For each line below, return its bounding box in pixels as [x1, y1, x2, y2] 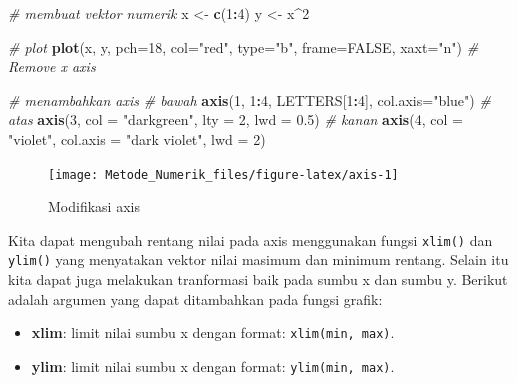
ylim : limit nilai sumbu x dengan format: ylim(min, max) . [31, 355, 395, 376]
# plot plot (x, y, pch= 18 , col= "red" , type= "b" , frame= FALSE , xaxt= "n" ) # [8, 36, 479, 57]
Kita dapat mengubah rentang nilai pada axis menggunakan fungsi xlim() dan [8, 229, 493, 250]
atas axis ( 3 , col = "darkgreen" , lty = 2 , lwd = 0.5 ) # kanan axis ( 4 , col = [8, 109, 463, 130]
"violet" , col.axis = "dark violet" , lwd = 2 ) [8, 128, 266, 149]
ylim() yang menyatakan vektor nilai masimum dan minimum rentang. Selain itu [8, 249, 509, 270]
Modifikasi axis [48, 196, 140, 217]
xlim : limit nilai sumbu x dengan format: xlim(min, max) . [31, 322, 395, 343]
